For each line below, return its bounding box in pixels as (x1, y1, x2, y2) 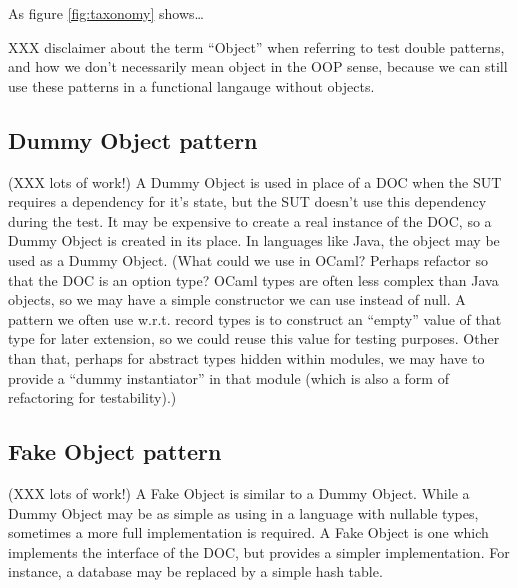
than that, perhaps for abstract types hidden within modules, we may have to (8, 347, 485, 368)
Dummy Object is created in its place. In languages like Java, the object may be (8, 230, 500, 251)
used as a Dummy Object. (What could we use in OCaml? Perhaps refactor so (8, 249, 488, 270)
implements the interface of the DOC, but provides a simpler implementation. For (8, 541, 510, 562)
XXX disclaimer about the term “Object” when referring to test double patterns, (8, 36, 505, 57)
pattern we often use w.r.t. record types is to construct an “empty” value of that (8, 308, 502, 329)
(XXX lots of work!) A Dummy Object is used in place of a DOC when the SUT (8, 171, 502, 192)
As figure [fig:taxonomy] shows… (8, 3, 204, 23)
